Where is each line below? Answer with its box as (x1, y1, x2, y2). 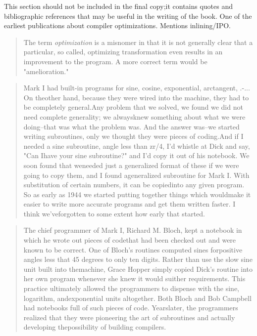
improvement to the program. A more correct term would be (23, 56, 207, 66)
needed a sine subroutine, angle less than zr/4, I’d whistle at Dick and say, (23, 140, 250, 151)
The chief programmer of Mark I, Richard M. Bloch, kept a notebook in (23, 225, 242, 235)
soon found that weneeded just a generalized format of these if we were (23, 160, 239, 170)
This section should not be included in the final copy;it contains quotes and (4, 1, 233, 11)
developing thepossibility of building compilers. (23, 322, 166, 332)
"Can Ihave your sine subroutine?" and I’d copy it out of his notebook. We (23, 150, 250, 161)
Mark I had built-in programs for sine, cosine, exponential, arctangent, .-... (23, 83, 250, 93)
